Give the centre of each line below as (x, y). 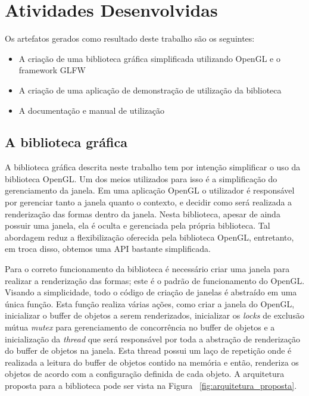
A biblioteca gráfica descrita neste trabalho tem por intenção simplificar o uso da (153, 167)
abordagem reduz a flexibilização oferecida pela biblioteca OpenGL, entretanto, (149, 237)
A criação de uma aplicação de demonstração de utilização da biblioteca (150, 90)
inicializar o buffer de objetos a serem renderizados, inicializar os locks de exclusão (154, 315)
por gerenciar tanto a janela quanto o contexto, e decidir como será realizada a (149, 202)
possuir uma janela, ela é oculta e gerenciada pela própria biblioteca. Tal (138, 225)
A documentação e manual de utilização (91, 110)
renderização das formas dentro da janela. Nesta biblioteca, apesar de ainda (143, 213)
